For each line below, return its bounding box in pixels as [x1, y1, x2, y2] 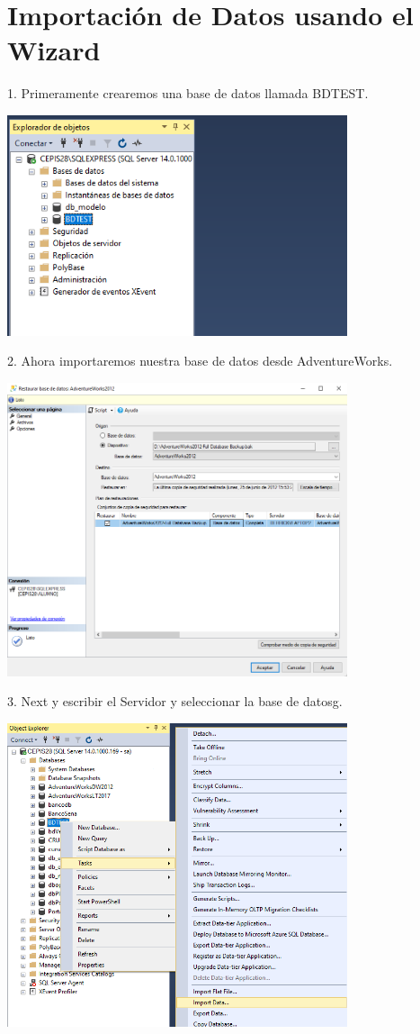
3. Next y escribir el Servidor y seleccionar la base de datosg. [7, 692, 343, 711]
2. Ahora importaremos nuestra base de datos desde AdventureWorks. [7, 351, 393, 370]
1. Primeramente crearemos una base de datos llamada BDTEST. [7, 84, 369, 103]
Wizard [7, 32, 101, 68]
